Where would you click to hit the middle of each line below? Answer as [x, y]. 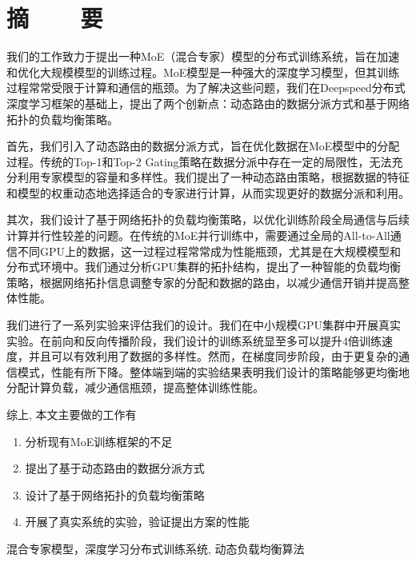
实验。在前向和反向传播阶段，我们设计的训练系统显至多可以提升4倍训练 [194, 340]
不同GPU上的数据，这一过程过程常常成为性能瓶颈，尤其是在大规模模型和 [209, 251]
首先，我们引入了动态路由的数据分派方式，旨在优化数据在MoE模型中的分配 [203, 146]
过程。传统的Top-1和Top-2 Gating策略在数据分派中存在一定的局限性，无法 [199, 161]
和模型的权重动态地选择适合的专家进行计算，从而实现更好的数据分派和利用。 [208, 192]
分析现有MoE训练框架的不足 [99, 441]
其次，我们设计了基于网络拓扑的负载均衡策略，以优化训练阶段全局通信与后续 [208, 219]
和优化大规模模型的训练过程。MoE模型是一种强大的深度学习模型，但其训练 [203, 72]
